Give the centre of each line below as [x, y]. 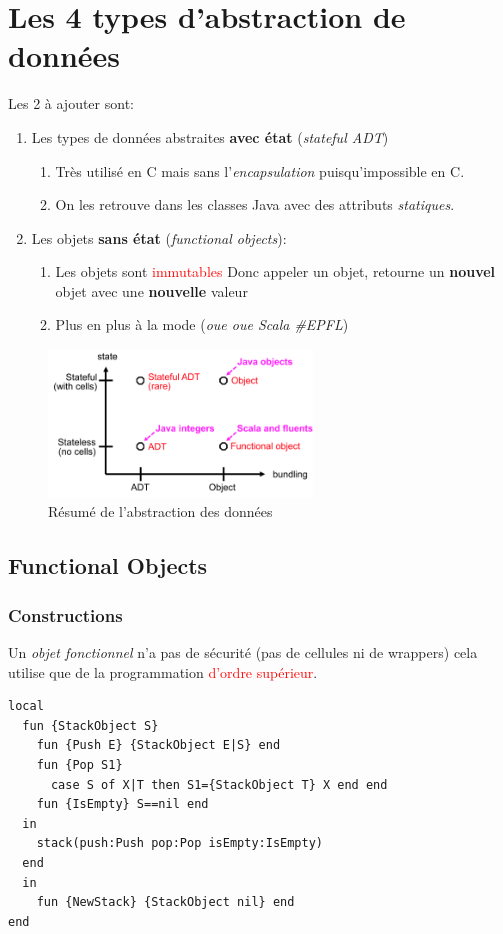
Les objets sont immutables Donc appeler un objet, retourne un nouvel [275, 271]
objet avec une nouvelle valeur [151, 290]
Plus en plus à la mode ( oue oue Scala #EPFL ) [202, 324]
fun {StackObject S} [90, 725]
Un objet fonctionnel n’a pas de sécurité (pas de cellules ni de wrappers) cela [243, 652]
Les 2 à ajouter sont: [71, 103]
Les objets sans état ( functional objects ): [159, 237]
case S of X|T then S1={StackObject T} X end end [219, 784]
